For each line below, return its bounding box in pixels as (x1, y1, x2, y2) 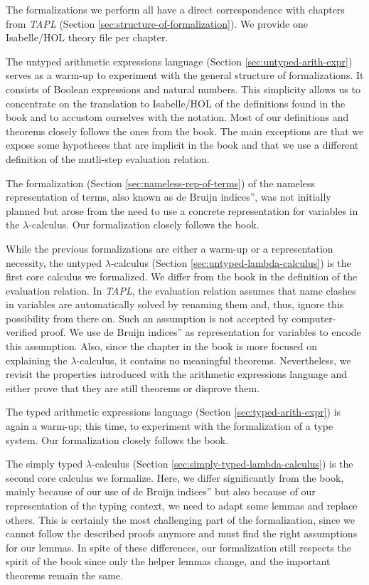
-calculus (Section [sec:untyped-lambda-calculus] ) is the (110, 255, 351, 270)
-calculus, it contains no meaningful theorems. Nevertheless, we (76, 352, 351, 367)
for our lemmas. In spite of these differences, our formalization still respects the (6, 539, 352, 554)
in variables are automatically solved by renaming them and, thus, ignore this (6, 297, 344, 312)
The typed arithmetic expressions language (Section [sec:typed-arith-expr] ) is (6, 404, 341, 419)
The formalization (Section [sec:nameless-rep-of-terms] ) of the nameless (6, 175, 315, 190)
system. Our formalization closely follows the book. (6, 432, 229, 447)
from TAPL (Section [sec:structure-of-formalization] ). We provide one (6, 16, 308, 31)
